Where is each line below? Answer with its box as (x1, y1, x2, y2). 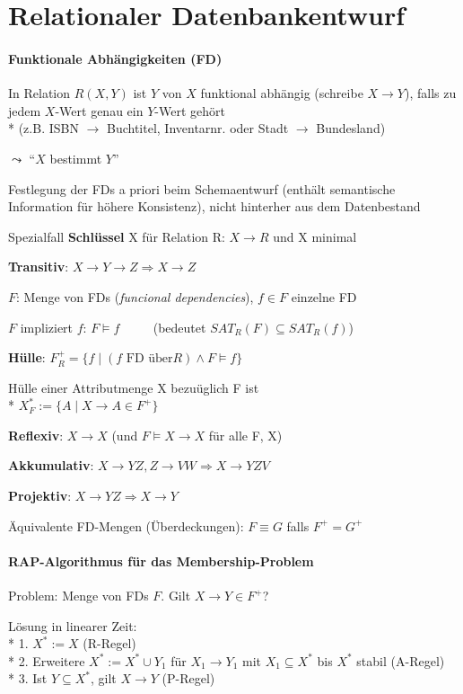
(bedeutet (153, 317, 206, 336)
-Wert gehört (154, 101, 225, 120)
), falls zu (405, 84, 457, 102)
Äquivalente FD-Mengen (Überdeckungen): (8, 516, 244, 535)
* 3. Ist (8, 669, 48, 688)
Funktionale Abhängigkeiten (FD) (8, 49, 223, 67)
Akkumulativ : (8, 456, 94, 475)
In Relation (8, 84, 71, 102)
